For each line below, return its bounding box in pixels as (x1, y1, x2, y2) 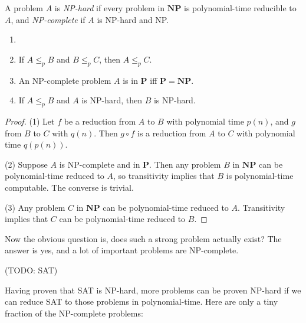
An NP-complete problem (18, 74, 111, 86)
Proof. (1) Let (5, 115, 55, 127)
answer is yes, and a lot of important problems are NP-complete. (5, 244, 239, 256)
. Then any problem (149, 158, 221, 170)
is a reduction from (137, 126, 206, 139)
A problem (5, 2, 43, 14)
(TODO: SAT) (5, 263, 58, 276)
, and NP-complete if (11, 13, 85, 25)
